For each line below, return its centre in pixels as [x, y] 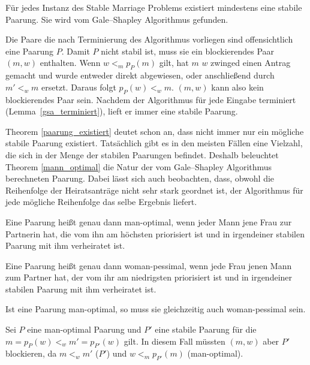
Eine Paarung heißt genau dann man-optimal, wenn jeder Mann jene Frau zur [149, 221]
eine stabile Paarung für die [206, 329]
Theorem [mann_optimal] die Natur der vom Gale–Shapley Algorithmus [139, 166]
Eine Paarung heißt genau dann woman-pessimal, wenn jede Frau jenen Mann [149, 265]
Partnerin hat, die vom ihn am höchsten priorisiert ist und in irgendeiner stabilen [155, 233]
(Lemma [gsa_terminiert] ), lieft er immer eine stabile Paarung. [122, 111]
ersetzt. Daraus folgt [79, 87]
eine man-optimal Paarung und [84, 329]
